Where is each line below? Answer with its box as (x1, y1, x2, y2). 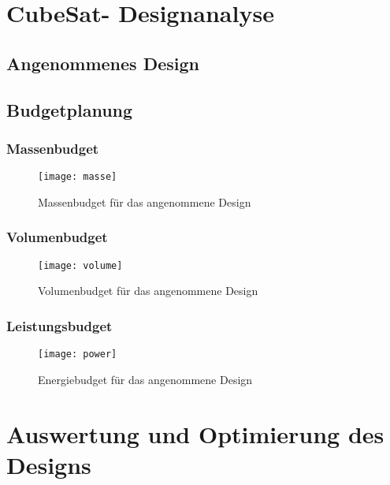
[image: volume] (38, 259, 123, 271)
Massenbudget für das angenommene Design (38, 193, 251, 210)
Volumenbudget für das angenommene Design (38, 282, 258, 299)
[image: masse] (38, 171, 117, 183)
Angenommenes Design (6, 50, 199, 75)
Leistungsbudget (6, 315, 113, 335)
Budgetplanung (6, 97, 133, 121)
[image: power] (38, 349, 117, 360)
